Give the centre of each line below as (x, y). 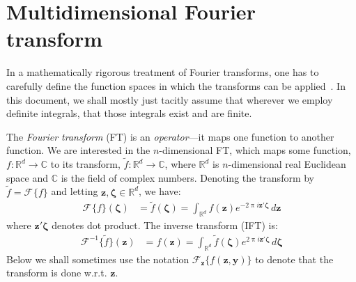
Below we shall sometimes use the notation (98, 259)
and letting (75, 191)
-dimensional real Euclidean (287, 164)
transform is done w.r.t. (57, 273)
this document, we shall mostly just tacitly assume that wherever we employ (170, 99)
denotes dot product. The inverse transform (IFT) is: (165, 225)
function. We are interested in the (78, 150)
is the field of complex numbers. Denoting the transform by (188, 177)
